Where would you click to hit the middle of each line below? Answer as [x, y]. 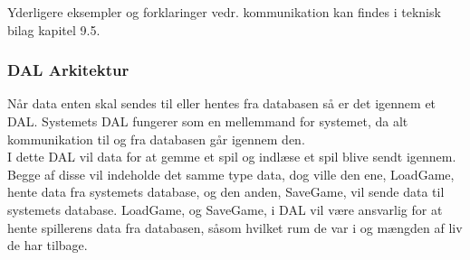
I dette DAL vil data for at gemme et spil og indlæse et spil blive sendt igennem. [232, 157]
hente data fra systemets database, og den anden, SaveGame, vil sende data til [226, 192]
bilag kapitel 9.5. [54, 29]
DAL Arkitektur [68, 70]
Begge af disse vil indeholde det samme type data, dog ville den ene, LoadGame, [231, 174]
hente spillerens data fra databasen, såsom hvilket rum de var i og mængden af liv [235, 227]
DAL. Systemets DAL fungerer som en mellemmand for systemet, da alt [208, 121]
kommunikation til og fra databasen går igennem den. [156, 139]
